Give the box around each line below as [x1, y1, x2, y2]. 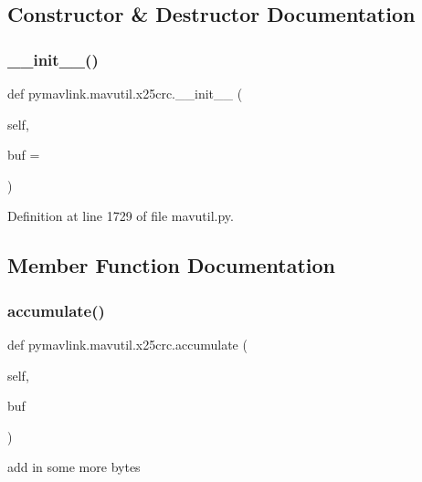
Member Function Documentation [7, 251, 336, 279]
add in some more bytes [7, 457, 141, 477]
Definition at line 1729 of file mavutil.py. [7, 206, 234, 225]
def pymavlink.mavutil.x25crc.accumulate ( [7, 334, 248, 353]
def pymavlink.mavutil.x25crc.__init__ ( [7, 84, 243, 102]
